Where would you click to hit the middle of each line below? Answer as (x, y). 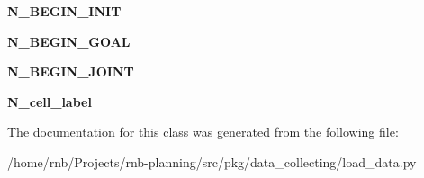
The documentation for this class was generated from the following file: (203, 132)
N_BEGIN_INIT (64, 11)
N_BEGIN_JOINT (71, 71)
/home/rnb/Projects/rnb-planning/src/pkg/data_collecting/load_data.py (212, 161)
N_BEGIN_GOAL (69, 41)
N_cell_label (50, 101)
